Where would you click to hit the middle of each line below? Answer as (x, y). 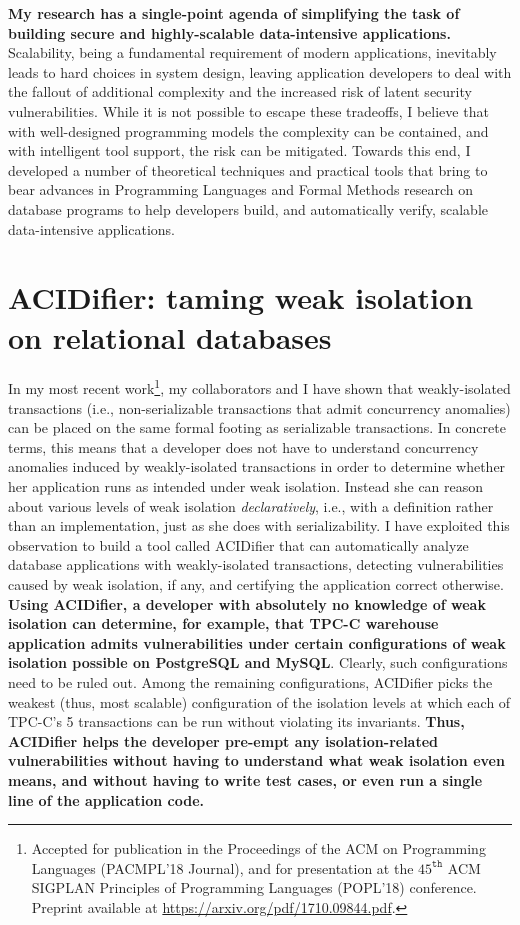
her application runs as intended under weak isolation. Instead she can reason (246, 486)
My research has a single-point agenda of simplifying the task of (234, 13)
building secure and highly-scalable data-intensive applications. (229, 32)
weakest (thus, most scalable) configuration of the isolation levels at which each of (259, 701)
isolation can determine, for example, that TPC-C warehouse (223, 623)
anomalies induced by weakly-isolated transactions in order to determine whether (257, 466)
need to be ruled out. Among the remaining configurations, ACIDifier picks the (250, 682)
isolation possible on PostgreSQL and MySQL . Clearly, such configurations (258, 662)
